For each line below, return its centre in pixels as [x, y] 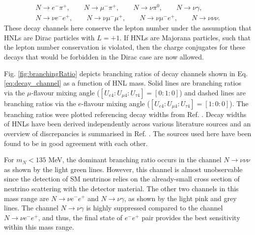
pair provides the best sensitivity [191, 217]
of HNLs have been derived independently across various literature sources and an [127, 124]
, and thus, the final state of [80, 217]
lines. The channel [31, 208]
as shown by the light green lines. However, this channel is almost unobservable [123, 169]
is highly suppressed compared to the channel [155, 208]
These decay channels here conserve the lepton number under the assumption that [128, 28]
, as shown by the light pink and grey [180, 198]
